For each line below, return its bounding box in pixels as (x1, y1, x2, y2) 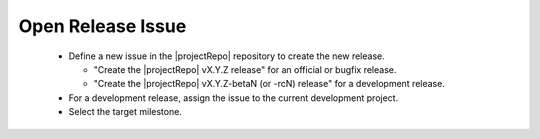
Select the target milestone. (68, 106, 182, 118)
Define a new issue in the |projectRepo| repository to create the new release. (68, 50, 385, 62)
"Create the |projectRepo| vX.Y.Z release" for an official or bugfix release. (93, 63, 397, 75)
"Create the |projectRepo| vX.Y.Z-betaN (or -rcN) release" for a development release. (93, 78, 445, 90)
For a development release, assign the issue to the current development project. (68, 91, 399, 104)
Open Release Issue (18, 15, 187, 37)
